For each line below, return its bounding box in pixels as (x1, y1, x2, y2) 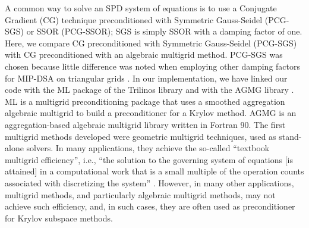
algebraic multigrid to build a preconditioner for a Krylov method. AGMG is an (5, 107, 297, 119)
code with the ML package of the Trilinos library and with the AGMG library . (5, 83, 294, 96)
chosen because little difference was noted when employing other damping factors (5, 60, 300, 72)
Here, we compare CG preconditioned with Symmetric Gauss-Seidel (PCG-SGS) (5, 36, 297, 49)
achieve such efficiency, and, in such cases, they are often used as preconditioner (5, 200, 295, 213)
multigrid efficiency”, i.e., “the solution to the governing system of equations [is (5, 153, 294, 165)
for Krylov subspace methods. (5, 211, 113, 224)
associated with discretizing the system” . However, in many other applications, (5, 176, 294, 189)
